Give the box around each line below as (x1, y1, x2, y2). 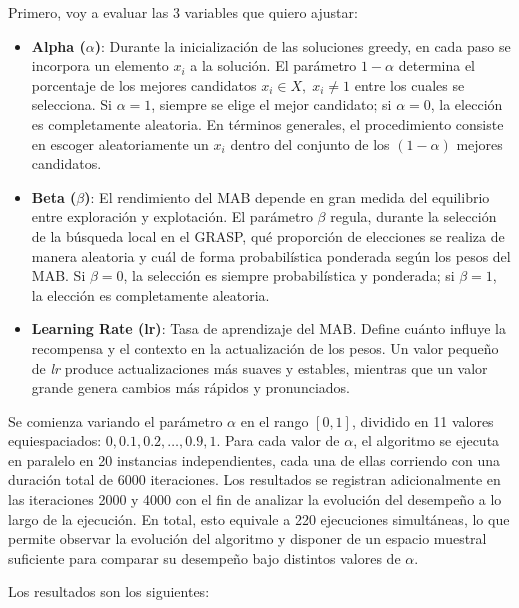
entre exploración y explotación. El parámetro (31, 206, 313, 227)
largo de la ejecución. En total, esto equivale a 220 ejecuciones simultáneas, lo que (8, 508, 510, 529)
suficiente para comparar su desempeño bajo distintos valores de (8, 547, 401, 568)
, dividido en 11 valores (351, 410, 494, 431)
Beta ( (31, 186, 77, 207)
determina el (398, 55, 475, 76)
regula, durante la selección (330, 206, 497, 227)
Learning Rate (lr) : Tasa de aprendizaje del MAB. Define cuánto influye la (31, 318, 506, 339)
